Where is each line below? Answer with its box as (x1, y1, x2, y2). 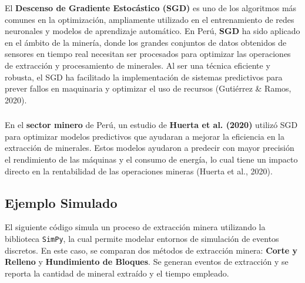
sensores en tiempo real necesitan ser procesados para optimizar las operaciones (5, 48, 291, 60)
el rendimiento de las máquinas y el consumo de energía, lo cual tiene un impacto (5, 153, 298, 166)
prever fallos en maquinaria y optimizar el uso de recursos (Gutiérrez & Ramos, (5, 82, 291, 95)
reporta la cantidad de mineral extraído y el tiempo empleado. (5, 267, 229, 279)
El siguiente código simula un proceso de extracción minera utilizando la (5, 221, 266, 233)
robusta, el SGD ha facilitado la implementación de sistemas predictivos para (5, 70, 283, 83)
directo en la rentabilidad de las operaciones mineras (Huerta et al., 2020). (5, 164, 273, 177)
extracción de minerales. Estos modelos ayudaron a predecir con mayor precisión (5, 141, 294, 154)
